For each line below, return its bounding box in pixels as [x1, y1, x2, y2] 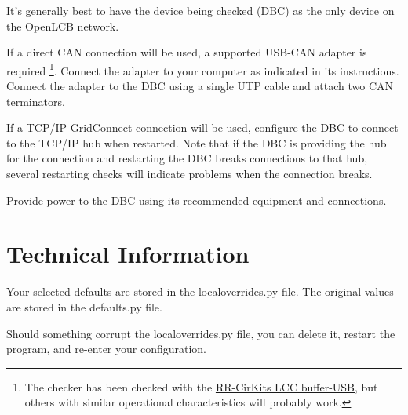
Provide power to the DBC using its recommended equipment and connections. [6, 191, 387, 208]
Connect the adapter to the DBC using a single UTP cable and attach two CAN [6, 78, 394, 94]
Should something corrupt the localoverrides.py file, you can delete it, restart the [6, 325, 395, 341]
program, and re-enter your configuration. [6, 340, 206, 357]
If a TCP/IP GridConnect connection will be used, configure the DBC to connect [6, 119, 399, 136]
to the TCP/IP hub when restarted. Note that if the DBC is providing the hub [6, 134, 387, 151]
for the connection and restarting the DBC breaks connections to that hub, [6, 150, 368, 166]
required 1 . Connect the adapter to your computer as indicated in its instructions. [6, 60, 399, 78]
